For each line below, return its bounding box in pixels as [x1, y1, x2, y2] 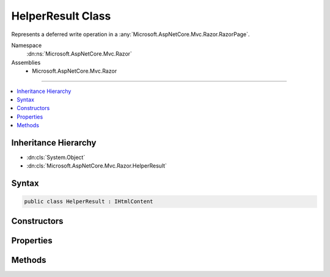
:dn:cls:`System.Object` [26, 153, 86, 161]
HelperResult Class [11, 9, 111, 23]
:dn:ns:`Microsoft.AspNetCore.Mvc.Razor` [26, 50, 133, 57]
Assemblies [11, 59, 41, 66]
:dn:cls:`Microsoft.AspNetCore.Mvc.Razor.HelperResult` [26, 162, 167, 169]
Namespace [11, 42, 42, 49]
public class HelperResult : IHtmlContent [24, 198, 153, 205]
